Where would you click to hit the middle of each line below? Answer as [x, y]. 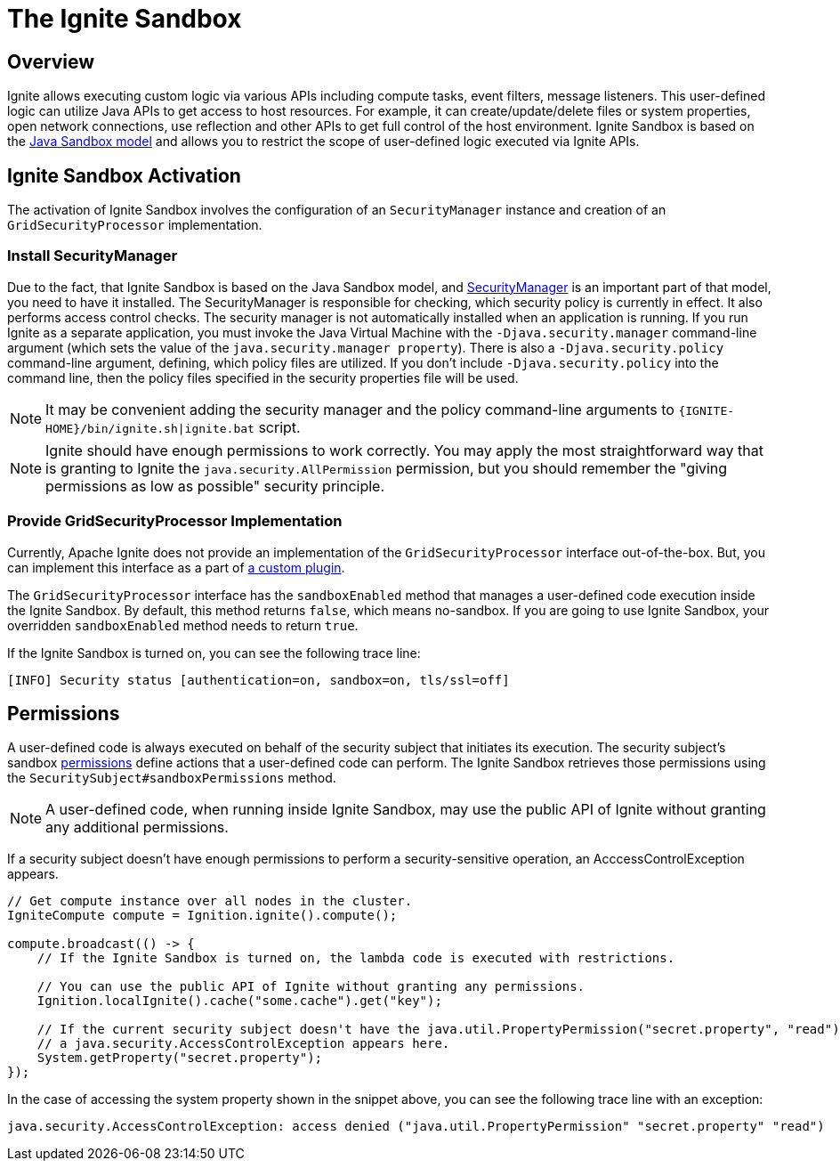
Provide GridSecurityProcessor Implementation [175, 521]
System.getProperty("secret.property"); [180, 1058]
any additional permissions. [137, 827]
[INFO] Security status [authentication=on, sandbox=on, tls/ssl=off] [258, 680]
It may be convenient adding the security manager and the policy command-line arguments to [360, 409]
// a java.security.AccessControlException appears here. [243, 1044]
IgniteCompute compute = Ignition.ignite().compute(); [202, 916]
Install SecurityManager [93, 256]
